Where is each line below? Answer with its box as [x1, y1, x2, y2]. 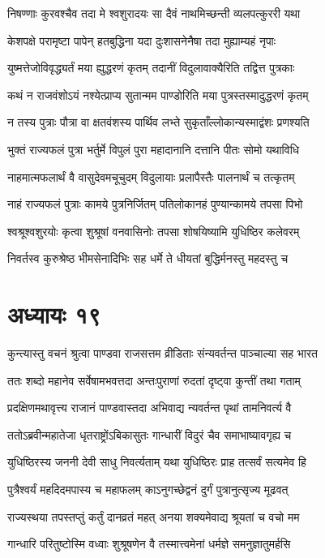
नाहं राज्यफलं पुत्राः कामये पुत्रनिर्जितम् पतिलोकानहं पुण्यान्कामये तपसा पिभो [7, 195, 303, 212]
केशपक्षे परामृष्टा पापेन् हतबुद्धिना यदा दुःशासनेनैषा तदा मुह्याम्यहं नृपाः [7, 32, 276, 49]
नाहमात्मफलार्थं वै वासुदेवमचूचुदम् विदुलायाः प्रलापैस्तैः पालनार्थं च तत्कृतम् [7, 168, 295, 185]
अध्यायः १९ [7, 298, 101, 331]
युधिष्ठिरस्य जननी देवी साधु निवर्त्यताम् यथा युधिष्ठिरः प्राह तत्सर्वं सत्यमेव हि [7, 453, 306, 470]
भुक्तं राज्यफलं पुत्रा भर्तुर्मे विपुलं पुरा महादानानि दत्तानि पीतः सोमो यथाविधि [7, 140, 300, 157]
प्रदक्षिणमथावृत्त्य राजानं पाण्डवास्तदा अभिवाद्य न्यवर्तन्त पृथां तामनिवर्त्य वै [7, 399, 292, 416]
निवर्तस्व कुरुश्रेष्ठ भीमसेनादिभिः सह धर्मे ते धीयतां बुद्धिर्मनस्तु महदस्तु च [7, 250, 289, 267]
